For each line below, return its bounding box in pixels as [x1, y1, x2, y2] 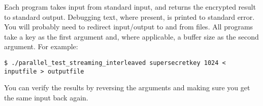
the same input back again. [4, 92, 88, 102]
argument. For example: [4, 41, 78, 52]
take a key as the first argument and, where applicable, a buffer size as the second [4, 31, 259, 42]
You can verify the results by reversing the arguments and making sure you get [4, 82, 250, 93]
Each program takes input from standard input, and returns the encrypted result [4, 2, 256, 12]
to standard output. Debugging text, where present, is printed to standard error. [4, 11, 255, 22]
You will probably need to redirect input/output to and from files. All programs [4, 21, 253, 32]
